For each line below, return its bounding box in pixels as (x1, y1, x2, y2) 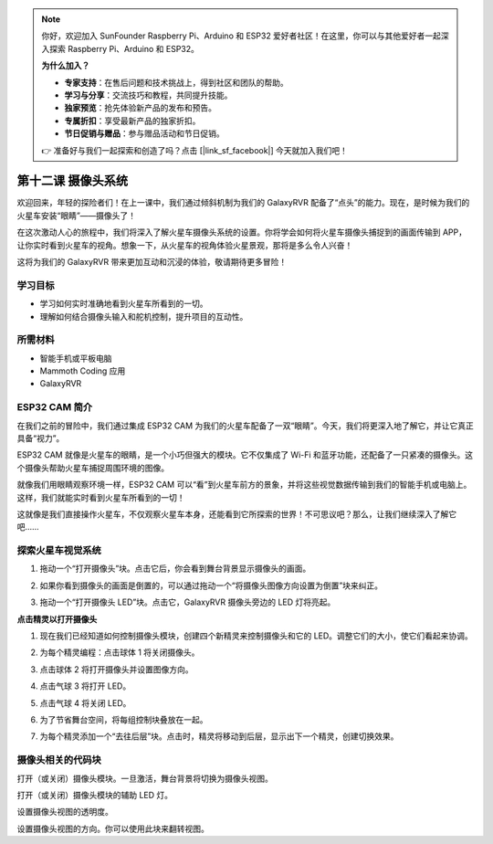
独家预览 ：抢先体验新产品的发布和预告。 (64, 102, 216, 113)
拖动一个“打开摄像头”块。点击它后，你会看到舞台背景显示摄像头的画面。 (39, 563, 311, 575)
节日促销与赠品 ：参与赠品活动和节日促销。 (64, 128, 225, 139)
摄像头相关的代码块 (16, 754, 102, 766)
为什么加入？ (41, 60, 90, 71)
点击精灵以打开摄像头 (16, 613, 98, 625)
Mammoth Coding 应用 (39, 365, 126, 376)
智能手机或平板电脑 (39, 353, 112, 364)
